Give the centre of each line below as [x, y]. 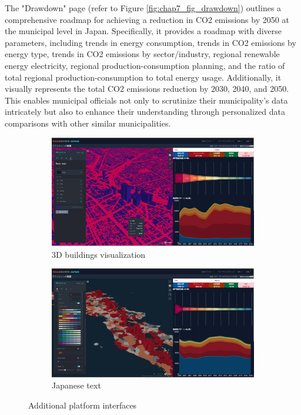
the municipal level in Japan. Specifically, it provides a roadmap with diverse [143, 31]
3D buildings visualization [99, 254]
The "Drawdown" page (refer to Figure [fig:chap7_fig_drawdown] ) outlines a [143, 8]
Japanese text [76, 385]
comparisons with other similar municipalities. [88, 123]
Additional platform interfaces [83, 405]
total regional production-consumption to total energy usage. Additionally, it [143, 77]
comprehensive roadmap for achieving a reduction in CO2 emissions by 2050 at [147, 19]
